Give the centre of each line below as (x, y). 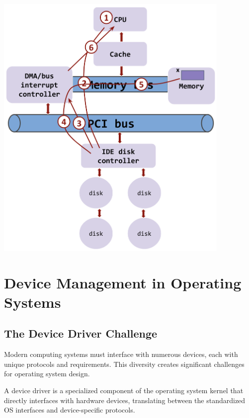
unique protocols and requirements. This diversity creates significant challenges (124, 364)
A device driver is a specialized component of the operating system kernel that (124, 390)
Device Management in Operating (123, 282)
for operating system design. (47, 374)
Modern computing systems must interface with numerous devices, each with (121, 354)
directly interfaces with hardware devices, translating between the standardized (125, 400)
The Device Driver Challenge (81, 333)
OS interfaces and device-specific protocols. (70, 410)
